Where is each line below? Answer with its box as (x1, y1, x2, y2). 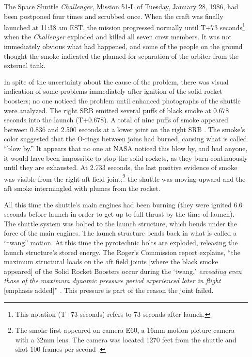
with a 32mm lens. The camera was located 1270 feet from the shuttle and (15, 334, 236, 344)
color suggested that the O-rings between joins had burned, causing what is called (4, 134, 247, 144)
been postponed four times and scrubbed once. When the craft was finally (4, 11, 223, 21)
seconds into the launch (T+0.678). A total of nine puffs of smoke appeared (4, 115, 228, 125)
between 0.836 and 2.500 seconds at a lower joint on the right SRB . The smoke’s (4, 124, 245, 134)
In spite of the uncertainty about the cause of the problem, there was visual (4, 76, 229, 86)
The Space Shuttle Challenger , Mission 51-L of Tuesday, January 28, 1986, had (4, 1, 238, 11)
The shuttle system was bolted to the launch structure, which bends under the (4, 218, 237, 228)
